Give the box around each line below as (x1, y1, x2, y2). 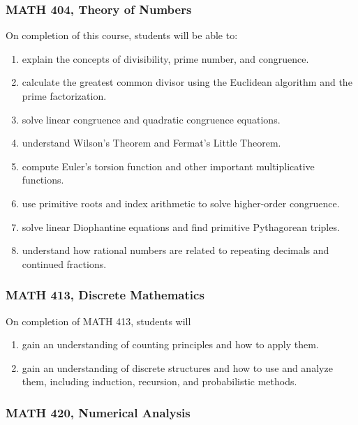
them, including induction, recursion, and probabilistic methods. (22, 374, 297, 389)
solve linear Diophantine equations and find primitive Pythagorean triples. (22, 219, 340, 234)
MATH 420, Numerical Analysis (6, 403, 191, 421)
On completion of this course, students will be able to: (6, 28, 238, 43)
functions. (22, 172, 64, 187)
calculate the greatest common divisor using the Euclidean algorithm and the (22, 75, 352, 89)
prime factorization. (22, 89, 107, 103)
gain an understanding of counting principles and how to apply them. (22, 337, 319, 352)
